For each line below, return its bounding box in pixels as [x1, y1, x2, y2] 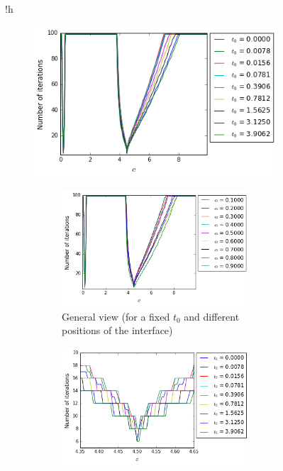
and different [184, 309, 240, 323]
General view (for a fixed [62, 309, 170, 323]
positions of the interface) [62, 323, 173, 338]
